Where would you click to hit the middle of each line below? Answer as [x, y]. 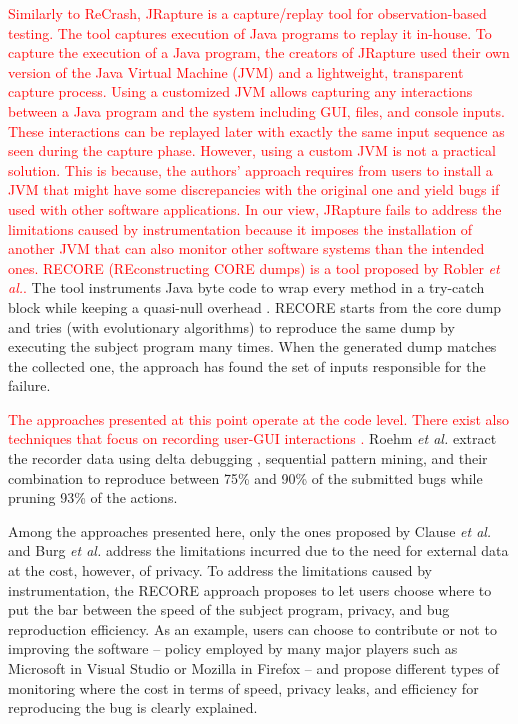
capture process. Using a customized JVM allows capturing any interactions [240, 91]
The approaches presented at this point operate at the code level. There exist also [258, 418]
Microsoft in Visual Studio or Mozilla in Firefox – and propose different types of [254, 668]
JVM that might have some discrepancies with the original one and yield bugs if [254, 189]
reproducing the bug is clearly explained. [133, 707]
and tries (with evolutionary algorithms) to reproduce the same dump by [231, 326]
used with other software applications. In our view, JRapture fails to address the [255, 208]
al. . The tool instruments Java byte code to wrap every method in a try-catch [246, 287]
